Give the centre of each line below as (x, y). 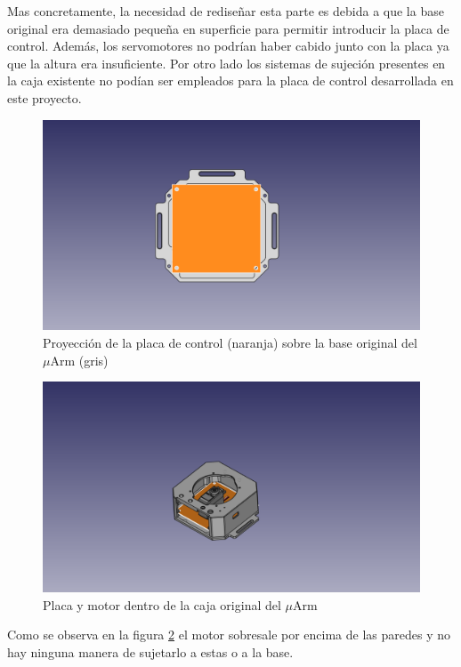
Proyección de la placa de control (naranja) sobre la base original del (230, 342)
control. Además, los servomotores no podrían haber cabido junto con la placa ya (228, 46)
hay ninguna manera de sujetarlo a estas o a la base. (150, 651)
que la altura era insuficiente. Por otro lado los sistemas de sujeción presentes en (226, 63)
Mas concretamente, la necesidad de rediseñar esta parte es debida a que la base (226, 11)
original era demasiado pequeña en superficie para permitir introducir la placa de (228, 28)
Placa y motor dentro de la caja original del (162, 604)
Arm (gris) (79, 360)
